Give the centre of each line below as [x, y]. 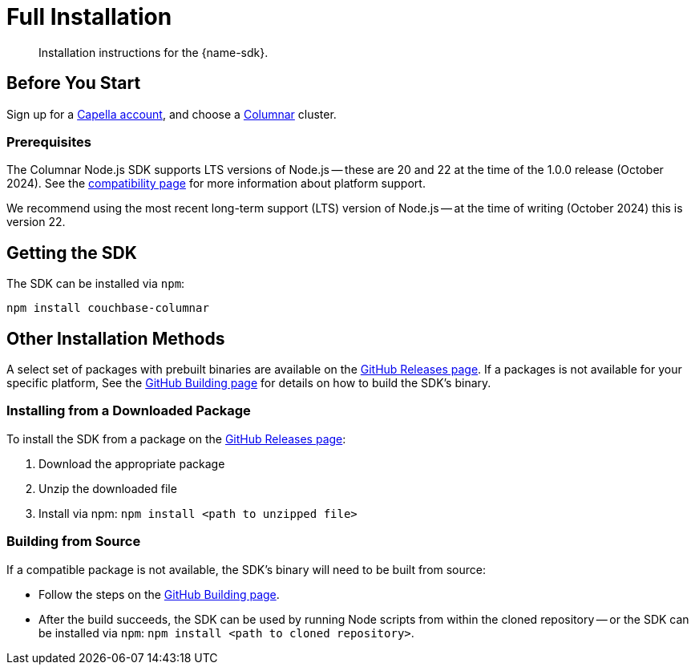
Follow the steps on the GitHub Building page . [159, 594]
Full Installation [89, 17]
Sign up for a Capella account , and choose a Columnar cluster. [172, 114]
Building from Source [74, 542]
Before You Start [74, 83]
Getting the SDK [72, 253]
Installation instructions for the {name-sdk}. [154, 52]
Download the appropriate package [132, 463]
